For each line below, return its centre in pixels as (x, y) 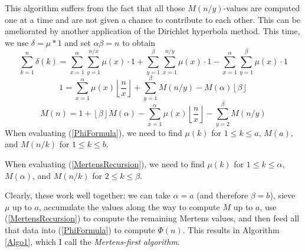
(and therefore (222, 195)
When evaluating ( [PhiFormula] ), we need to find (94, 132)
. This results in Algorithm (231, 229)
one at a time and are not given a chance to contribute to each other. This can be (153, 19)
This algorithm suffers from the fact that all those (95, 8)
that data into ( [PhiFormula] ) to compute (80, 229)
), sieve (283, 195)
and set (78, 42)
